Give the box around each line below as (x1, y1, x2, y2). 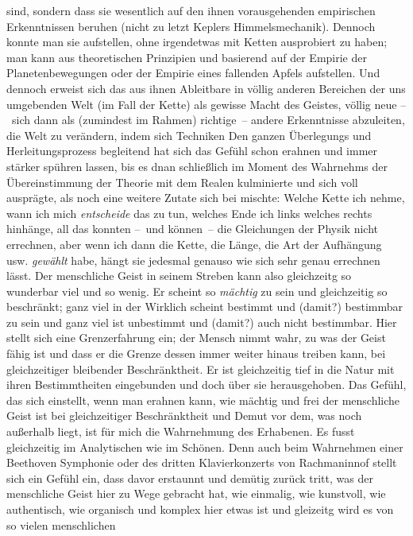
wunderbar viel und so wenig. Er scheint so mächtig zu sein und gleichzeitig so (6, 282, 388, 299)
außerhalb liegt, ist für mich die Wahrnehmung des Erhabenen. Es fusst (6, 423, 355, 440)
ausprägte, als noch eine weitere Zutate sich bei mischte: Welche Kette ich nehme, (6, 189, 405, 206)
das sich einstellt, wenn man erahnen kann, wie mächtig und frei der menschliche (6, 391, 400, 408)
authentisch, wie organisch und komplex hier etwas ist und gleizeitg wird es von (6, 501, 394, 517)
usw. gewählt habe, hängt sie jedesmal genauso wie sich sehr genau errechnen (6, 251, 380, 268)
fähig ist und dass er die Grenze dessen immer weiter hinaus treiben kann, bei (6, 345, 386, 362)
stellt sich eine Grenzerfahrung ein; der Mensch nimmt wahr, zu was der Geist (6, 329, 386, 346)
